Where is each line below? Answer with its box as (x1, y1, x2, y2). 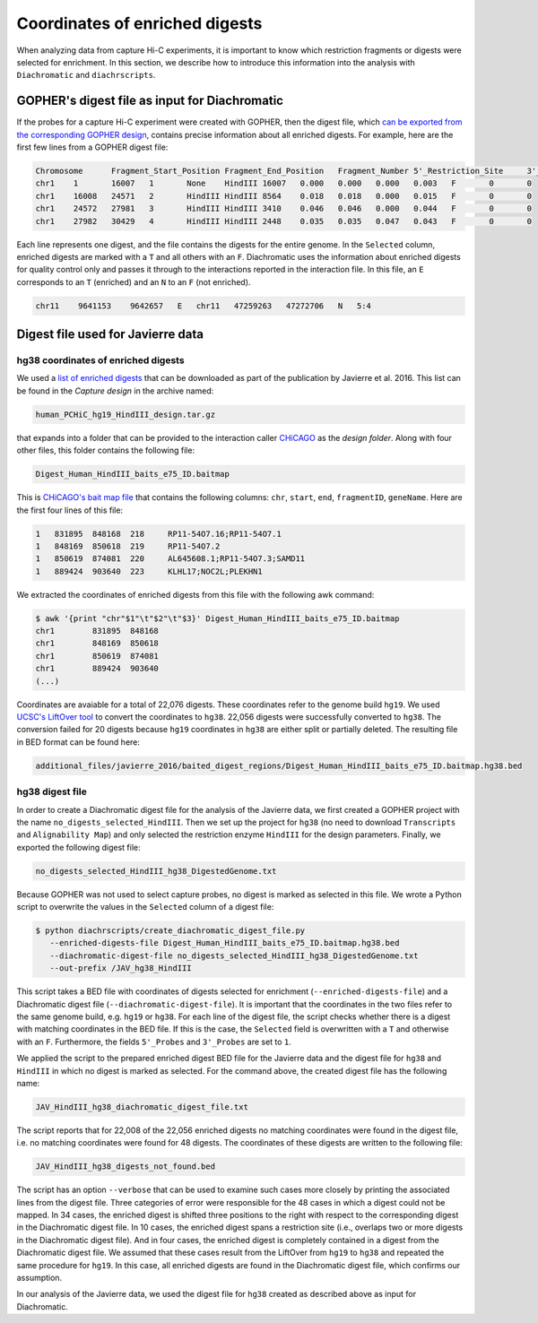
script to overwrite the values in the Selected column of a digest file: (16, 902, 274, 912)
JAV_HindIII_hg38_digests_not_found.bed (35, 1162, 215, 1172)
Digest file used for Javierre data (16, 327, 204, 342)
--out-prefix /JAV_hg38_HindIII (49, 964, 192, 973)
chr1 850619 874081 (35, 651, 159, 661)
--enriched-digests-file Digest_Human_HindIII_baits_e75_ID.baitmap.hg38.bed (49, 938, 400, 948)
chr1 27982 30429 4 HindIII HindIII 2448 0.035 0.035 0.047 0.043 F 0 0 (35, 216, 533, 226)
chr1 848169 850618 (35, 638, 159, 649)
